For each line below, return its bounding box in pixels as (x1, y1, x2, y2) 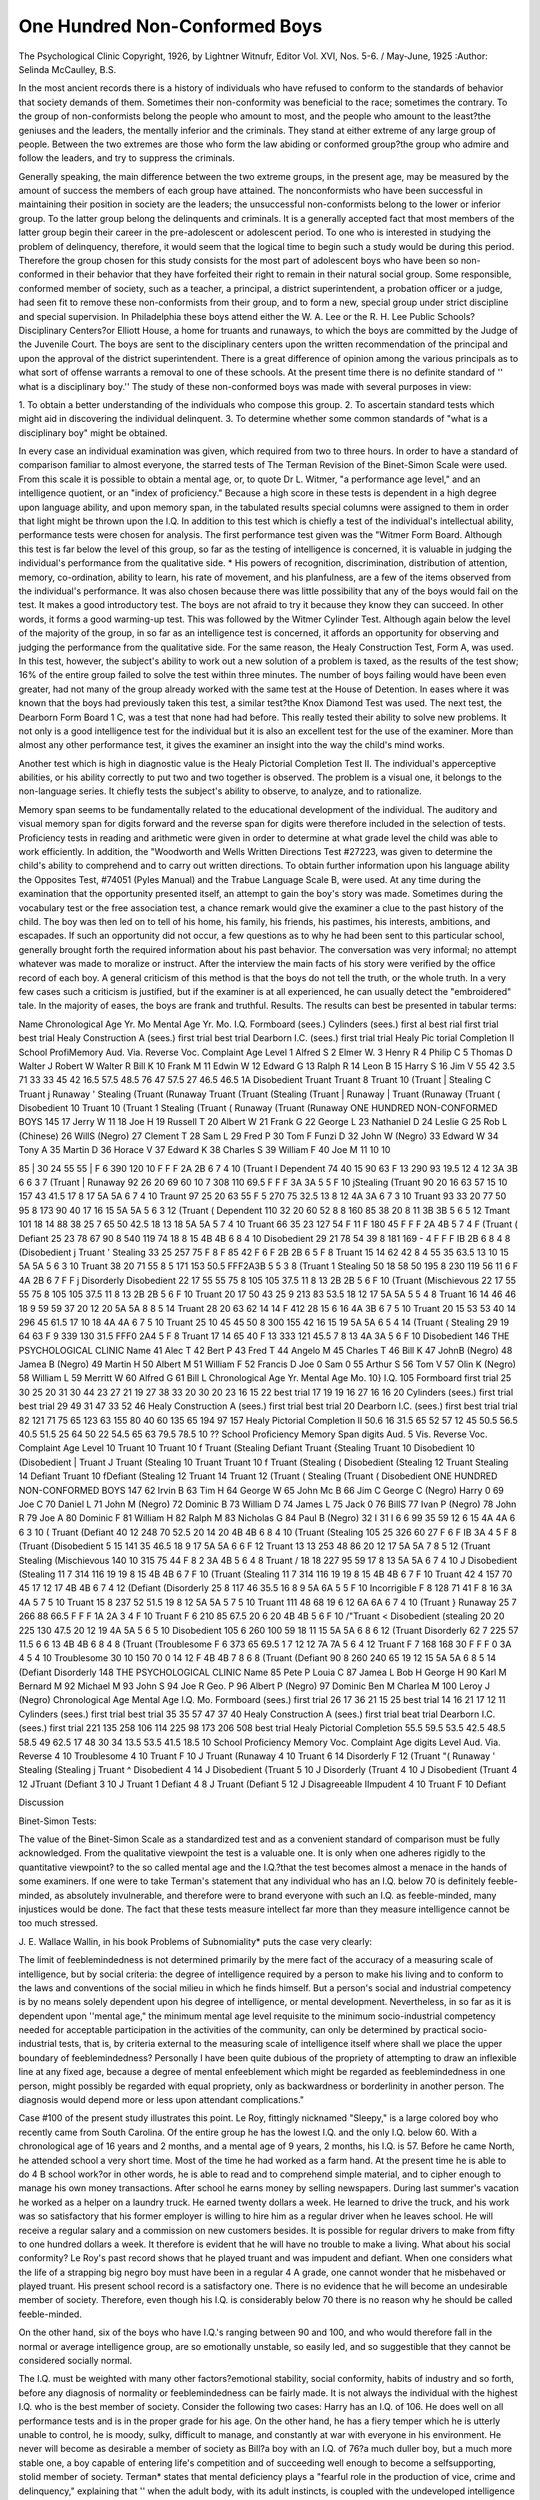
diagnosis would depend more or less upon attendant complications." (18, 2094, 305, 2106)
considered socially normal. (18, 2355, 133, 2367)
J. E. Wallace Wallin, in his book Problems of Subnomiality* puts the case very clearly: (18, 1935, 373, 1947)
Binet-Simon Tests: (18, 1815, 97, 1827)
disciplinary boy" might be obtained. (18, 426, 169, 439)
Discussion (18, 1796, 64, 1809)
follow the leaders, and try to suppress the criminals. (18, 152, 235, 164)
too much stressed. (18, 1917, 99, 1929)
